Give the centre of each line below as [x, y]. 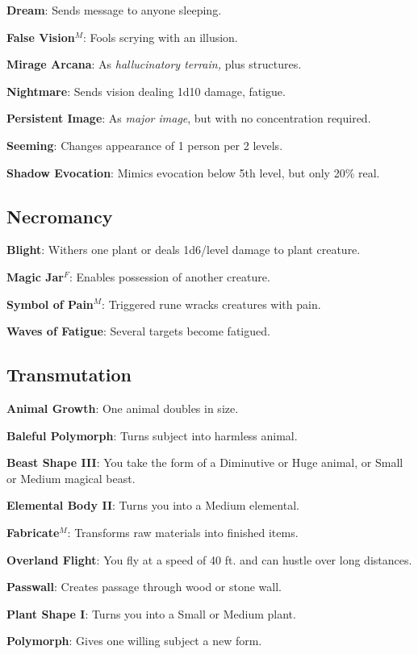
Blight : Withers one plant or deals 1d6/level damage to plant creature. [184, 250]
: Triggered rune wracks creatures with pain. [211, 304]
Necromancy [60, 216]
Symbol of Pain [50, 304]
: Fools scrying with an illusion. [160, 37]
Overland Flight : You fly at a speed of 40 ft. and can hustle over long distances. [209, 559]
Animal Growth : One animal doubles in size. [123, 408]
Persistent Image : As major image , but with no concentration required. [189, 118]
